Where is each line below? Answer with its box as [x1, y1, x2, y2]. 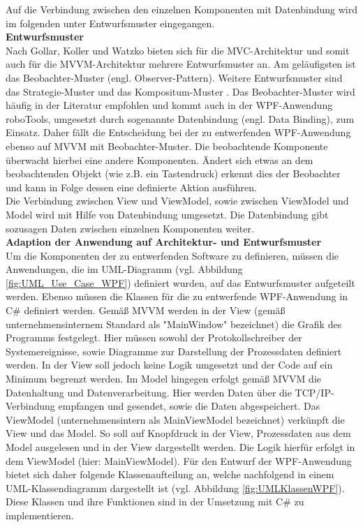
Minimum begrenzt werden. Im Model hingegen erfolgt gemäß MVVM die [6, 371, 322, 386]
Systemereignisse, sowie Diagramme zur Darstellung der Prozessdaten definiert [6, 343, 342, 358]
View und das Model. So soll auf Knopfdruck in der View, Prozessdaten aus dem [6, 426, 351, 440]
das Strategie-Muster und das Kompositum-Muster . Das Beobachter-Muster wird [6, 84, 355, 98]
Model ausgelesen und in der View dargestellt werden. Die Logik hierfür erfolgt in [6, 440, 355, 454]
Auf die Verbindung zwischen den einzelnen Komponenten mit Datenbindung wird [6, 2, 358, 16]
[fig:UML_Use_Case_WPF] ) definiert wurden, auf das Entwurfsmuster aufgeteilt [6, 275, 355, 290]
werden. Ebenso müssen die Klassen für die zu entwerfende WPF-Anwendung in [6, 289, 348, 304]
